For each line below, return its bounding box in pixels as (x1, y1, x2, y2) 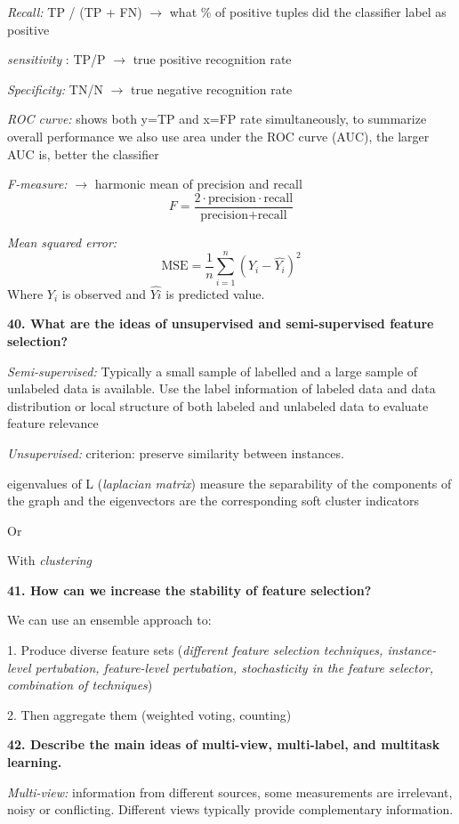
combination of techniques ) (7, 675, 153, 694)
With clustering (7, 551, 93, 570)
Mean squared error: (7, 232, 117, 251)
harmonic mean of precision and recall (94, 174, 302, 193)
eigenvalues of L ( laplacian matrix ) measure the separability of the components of (7, 473, 452, 492)
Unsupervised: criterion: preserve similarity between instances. (7, 443, 344, 462)
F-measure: (7, 174, 68, 193)
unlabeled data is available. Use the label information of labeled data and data (7, 379, 436, 398)
